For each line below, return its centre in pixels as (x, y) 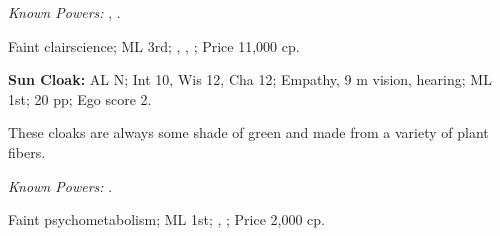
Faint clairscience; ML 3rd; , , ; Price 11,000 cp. (154, 45)
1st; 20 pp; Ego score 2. (80, 98)
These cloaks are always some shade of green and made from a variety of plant (248, 132)
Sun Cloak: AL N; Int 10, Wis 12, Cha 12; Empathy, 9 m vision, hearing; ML (250, 79)
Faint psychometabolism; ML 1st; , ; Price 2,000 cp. (167, 219)
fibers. (27, 151)
